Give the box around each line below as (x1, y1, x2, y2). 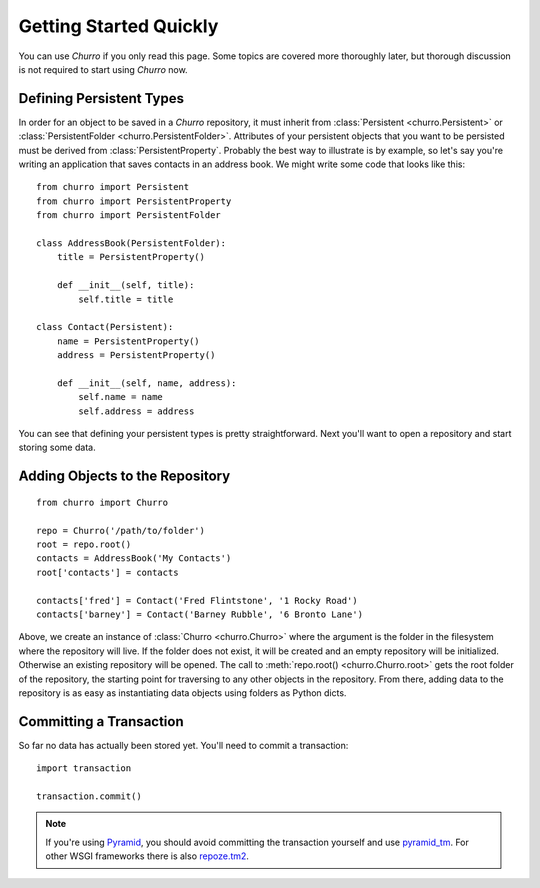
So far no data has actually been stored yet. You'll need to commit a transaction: (18, 739, 349, 751)
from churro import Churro (36, 496, 169, 508)
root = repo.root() (36, 539, 132, 550)
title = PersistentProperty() (56, 251, 205, 263)
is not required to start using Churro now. (18, 63, 189, 75)
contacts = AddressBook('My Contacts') (36, 553, 232, 564)
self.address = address (78, 405, 195, 417)
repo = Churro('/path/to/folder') (36, 525, 205, 536)
